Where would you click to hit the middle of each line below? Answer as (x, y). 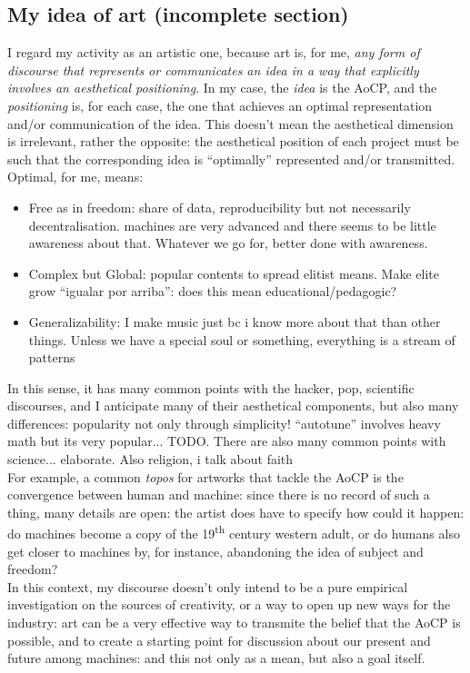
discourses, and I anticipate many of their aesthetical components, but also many (233, 406)
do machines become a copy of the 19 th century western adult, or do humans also (234, 532)
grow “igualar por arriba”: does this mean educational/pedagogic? (213, 291)
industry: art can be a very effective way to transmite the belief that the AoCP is (234, 623)
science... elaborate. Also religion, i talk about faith (150, 459)
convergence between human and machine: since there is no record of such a (219, 495)
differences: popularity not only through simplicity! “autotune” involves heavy (224, 423)
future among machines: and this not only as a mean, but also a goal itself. (216, 658)
